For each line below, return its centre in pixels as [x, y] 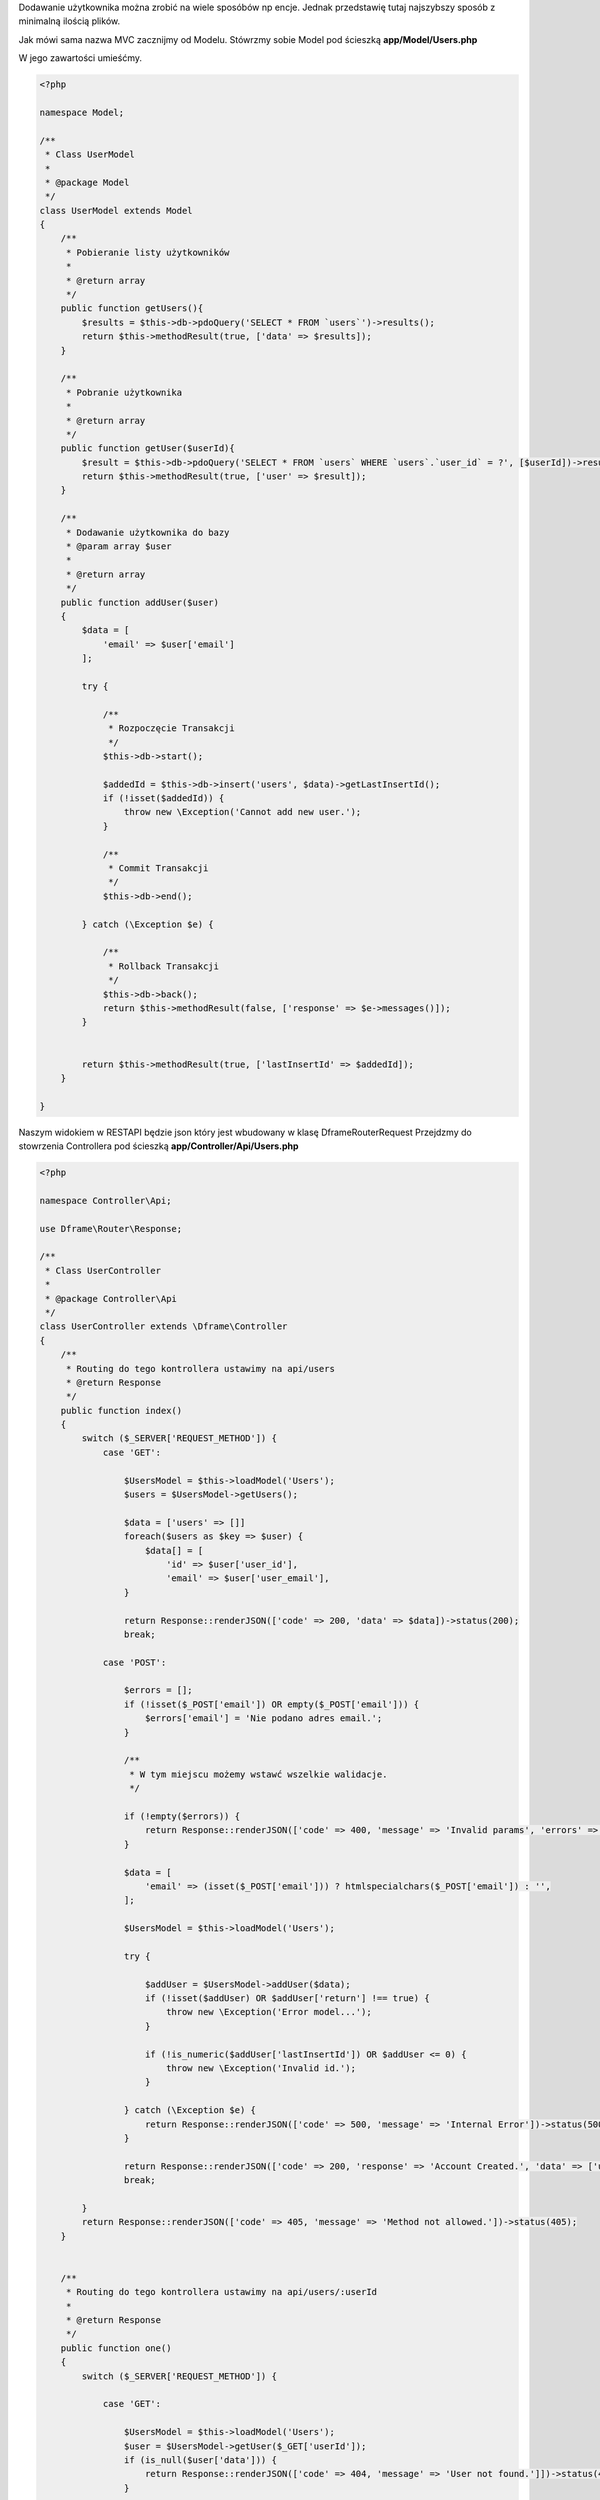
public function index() [121, 1410]
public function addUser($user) [140, 602]
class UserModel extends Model [116, 210]
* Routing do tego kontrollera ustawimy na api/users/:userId [221, 2292]
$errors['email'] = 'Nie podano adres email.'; [264, 1718]
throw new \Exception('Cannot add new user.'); [242, 812]
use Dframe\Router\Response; [111, 1228]
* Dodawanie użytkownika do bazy [147, 532]
